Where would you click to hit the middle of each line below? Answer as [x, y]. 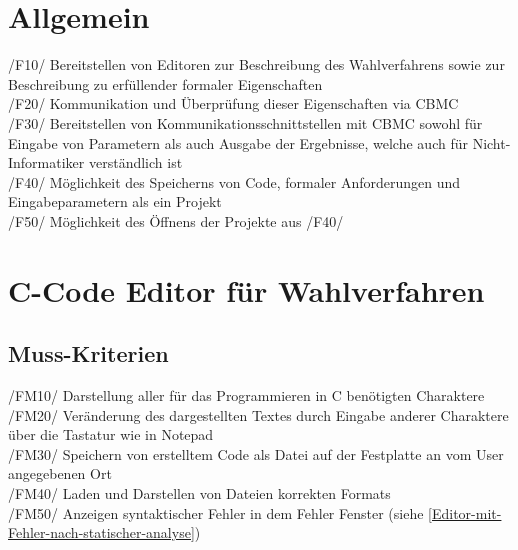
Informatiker [46, 162]
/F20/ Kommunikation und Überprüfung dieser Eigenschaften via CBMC [233, 103]
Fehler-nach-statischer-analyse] [101, 532]
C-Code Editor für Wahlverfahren [246, 289]
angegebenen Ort [60, 473]
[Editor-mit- [465, 512]
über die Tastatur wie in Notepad [111, 434]
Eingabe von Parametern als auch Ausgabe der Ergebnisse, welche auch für [238, 142]
